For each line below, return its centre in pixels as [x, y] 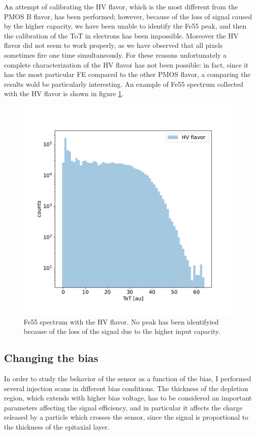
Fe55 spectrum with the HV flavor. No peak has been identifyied [121, 321]
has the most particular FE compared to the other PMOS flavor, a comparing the [127, 74]
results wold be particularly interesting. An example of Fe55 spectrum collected [124, 84]
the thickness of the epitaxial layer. [57, 426]
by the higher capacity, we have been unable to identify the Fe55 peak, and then [125, 26]
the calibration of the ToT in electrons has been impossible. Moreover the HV [121, 35]
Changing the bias [51, 358]
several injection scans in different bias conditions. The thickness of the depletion [126, 388]
